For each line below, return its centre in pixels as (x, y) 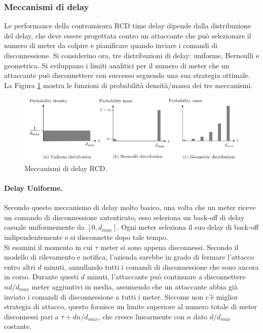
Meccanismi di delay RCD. (66, 168)
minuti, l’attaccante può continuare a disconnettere (166, 277)
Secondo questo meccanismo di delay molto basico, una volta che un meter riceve (130, 207)
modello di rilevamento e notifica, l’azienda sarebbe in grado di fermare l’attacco (129, 257)
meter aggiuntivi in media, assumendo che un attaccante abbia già (135, 286)
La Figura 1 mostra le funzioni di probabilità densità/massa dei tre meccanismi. (128, 85)
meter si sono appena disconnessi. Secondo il (170, 247)
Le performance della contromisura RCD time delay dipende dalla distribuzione (128, 26)
